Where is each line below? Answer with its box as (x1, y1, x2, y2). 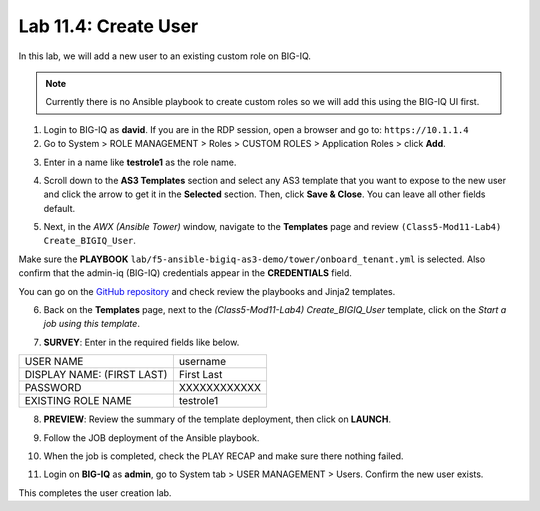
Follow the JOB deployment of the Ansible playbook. (43, 431, 260, 444)
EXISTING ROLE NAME (24, 394, 132, 408)
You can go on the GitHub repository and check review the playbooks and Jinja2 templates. (18, 285, 396, 297)
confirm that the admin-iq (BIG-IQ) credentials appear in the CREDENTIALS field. (18, 267, 352, 279)
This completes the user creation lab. (18, 486, 172, 499)
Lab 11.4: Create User (18, 15, 199, 37)
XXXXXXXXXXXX (178, 381, 262, 395)
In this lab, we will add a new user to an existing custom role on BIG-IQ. (18, 50, 312, 62)
